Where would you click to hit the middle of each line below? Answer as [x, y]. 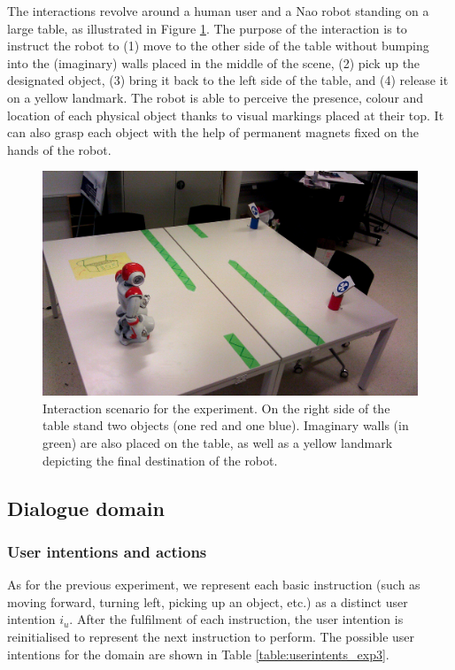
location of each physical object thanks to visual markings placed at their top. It [226, 115]
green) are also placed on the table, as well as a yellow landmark [218, 442]
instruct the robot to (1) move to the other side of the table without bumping [218, 46]
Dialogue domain [86, 508]
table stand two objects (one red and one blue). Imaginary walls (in [226, 425]
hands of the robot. [59, 149]
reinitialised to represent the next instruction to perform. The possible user [211, 636]
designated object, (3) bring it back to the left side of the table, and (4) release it [228, 80]
